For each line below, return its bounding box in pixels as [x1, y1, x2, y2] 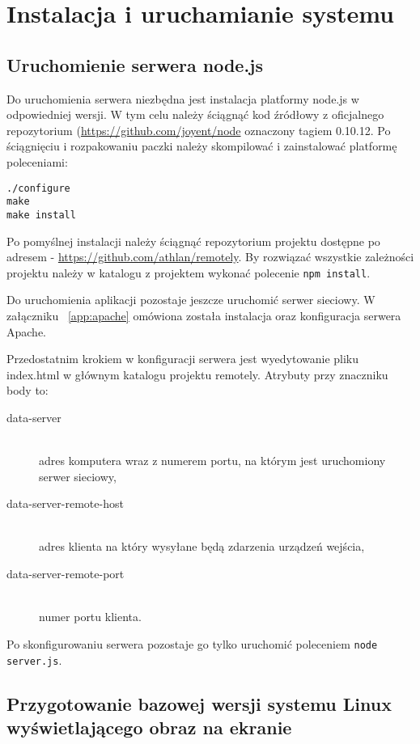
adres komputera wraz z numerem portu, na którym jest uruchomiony [39, 452, 386, 469]
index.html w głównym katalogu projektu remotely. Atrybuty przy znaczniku [6, 366, 388, 383]
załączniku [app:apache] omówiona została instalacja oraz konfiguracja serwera [6, 306, 401, 323]
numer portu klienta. [39, 608, 142, 625]
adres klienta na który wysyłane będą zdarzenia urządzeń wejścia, [39, 538, 365, 555]
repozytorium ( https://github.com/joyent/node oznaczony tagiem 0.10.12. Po [6, 121, 391, 138]
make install [6, 209, 76, 221]
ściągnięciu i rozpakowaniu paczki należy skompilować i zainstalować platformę [6, 137, 397, 154]
